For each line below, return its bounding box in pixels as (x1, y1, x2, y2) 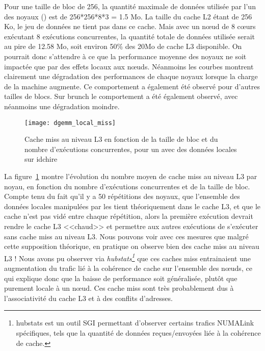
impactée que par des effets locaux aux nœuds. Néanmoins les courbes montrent (4, 61, 254, 71)
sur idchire (24, 154, 58, 164)
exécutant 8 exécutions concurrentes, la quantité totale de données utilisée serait (4, 31, 255, 41)
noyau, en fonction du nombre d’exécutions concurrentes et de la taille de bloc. (4, 181, 250, 191)
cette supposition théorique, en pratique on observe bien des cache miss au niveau (4, 241, 259, 252)
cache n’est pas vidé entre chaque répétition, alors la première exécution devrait (4, 211, 253, 221)
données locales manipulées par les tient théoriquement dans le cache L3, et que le (4, 200, 261, 211)
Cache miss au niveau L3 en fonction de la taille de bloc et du (24, 134, 218, 144)
